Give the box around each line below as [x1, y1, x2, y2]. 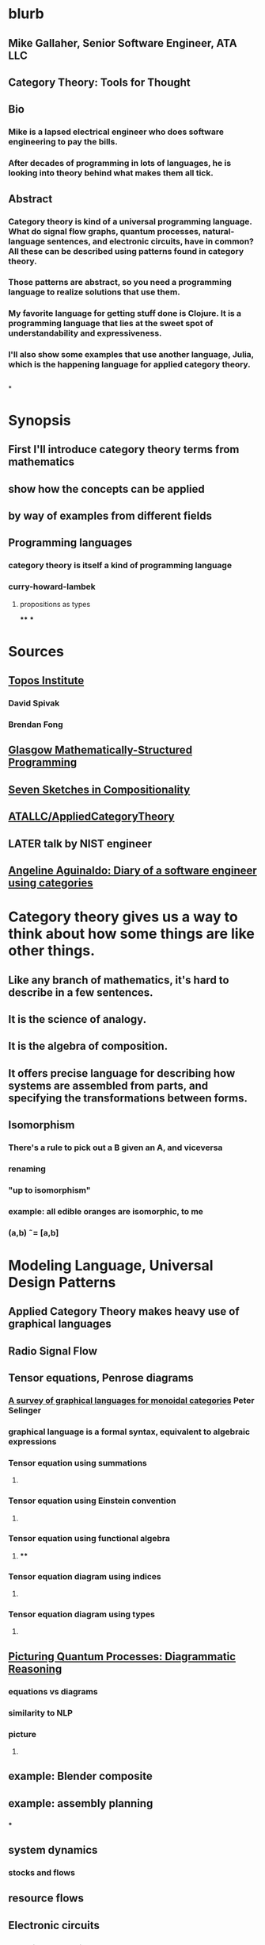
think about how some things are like [8, 925, 255, 943]
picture [8, 1728, 37, 1739]
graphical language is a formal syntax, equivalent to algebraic [8, 1426, 251, 1437]
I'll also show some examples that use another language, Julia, [8, 349, 255, 360]
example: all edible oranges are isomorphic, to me [8, 1205, 204, 1217]
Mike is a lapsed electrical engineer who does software [8, 126, 224, 137]
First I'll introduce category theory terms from [8, 443, 240, 456]
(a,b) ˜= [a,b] [8, 1227, 59, 1238]
